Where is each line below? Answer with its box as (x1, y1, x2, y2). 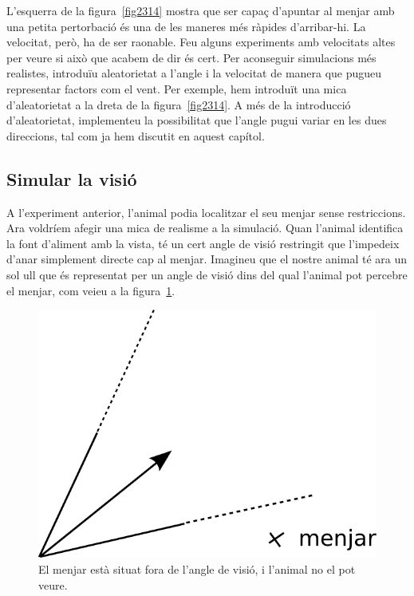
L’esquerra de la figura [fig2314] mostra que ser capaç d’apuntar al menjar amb (6, 2, 395, 18)
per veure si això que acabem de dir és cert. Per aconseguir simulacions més (6, 49, 377, 65)
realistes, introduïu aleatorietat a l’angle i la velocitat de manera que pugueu (6, 65, 382, 81)
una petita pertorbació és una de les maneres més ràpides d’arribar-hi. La (6, 18, 366, 34)
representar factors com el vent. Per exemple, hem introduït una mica (6, 80, 347, 97)
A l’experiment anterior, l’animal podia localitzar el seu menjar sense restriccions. (6, 203, 406, 220)
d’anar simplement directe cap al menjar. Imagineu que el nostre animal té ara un (6, 251, 407, 267)
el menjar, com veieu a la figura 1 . (6, 282, 175, 298)
